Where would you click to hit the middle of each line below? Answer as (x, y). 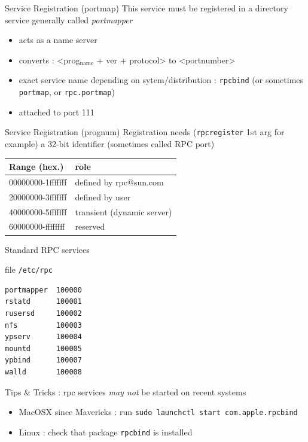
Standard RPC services (47, 249)
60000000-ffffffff (37, 226)
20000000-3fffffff (38, 196)
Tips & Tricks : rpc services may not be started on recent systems (126, 391)
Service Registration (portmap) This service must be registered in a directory (147, 8)
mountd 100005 (43, 348)
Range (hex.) (36, 167)
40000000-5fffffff (38, 211)
